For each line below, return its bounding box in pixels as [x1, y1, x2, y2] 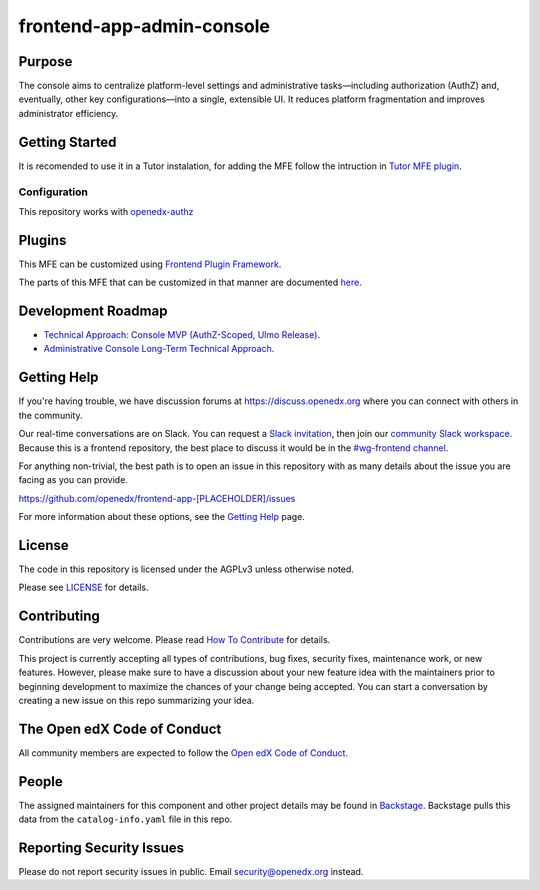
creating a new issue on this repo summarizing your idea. [18, 694, 255, 706]
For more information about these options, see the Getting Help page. [18, 511, 305, 523]
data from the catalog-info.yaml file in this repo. [18, 813, 233, 825]
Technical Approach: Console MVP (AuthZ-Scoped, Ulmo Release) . [43, 329, 320, 341]
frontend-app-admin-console [18, 15, 270, 37]
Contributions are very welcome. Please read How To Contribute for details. [18, 634, 331, 646]
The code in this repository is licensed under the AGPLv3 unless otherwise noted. [18, 563, 354, 575]
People [18, 773, 64, 790]
